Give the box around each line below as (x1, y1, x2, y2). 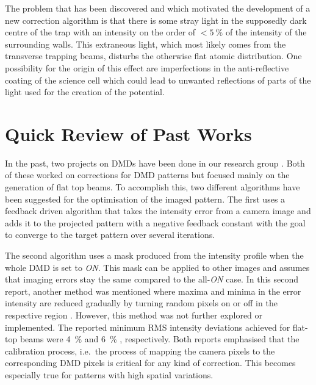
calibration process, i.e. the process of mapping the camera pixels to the (5, 344, 275, 357)
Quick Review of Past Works (5, 121, 252, 146)
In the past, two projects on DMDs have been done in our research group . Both (5, 156, 305, 169)
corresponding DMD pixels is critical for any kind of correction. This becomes (5, 356, 296, 369)
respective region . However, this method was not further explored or (5, 309, 263, 321)
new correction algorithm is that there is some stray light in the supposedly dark (5, 13, 307, 26)
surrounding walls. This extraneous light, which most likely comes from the (5, 37, 286, 50)
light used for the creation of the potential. (5, 85, 165, 98)
